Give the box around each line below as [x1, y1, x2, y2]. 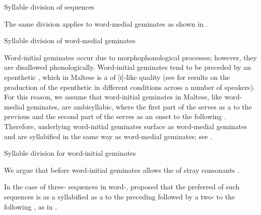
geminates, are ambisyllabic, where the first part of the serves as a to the [27, 101, 252, 112]
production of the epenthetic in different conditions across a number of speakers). [4, 81, 255, 92]
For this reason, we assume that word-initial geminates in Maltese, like [4, 91, 222, 102]
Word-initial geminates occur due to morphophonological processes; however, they [4, 52, 257, 62]
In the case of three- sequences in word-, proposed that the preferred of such [4, 181, 240, 192]
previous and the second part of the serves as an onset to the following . [4, 111, 226, 122]
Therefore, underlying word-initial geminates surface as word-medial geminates [4, 121, 247, 131]
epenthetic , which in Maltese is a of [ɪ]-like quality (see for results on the [4, 71, 230, 82]
